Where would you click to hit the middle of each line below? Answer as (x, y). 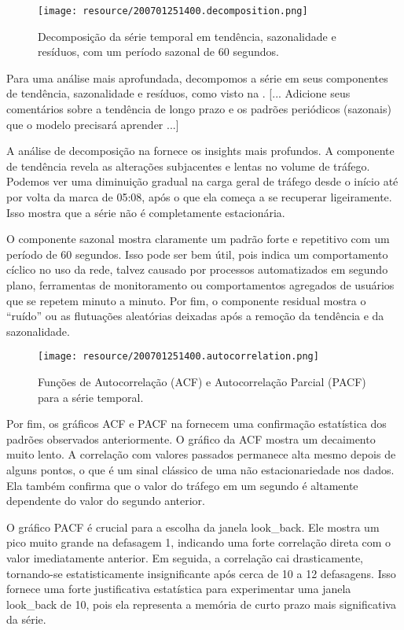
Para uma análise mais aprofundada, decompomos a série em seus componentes (197, 77)
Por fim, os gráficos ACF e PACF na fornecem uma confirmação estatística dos (196, 424)
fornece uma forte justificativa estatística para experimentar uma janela (179, 589)
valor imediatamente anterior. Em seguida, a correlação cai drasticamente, (185, 557)
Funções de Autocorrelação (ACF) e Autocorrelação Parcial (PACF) (202, 381)
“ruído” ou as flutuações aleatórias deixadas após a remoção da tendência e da (195, 316)
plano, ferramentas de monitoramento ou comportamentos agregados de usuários (200, 284)
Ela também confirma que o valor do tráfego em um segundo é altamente (182, 485)
